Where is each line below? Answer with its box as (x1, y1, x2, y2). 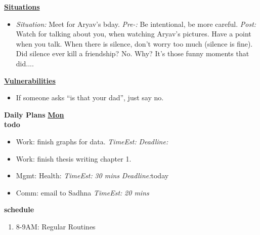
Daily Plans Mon (4, 109, 64, 120)
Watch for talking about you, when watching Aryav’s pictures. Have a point (16, 28, 251, 39)
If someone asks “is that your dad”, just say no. (16, 92, 164, 103)
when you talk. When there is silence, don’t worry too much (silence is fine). (16, 38, 253, 49)
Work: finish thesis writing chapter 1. (16, 153, 132, 164)
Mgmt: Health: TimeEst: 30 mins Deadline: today (16, 170, 169, 181)
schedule (4, 204, 34, 215)
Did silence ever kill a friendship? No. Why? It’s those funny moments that (16, 48, 249, 59)
